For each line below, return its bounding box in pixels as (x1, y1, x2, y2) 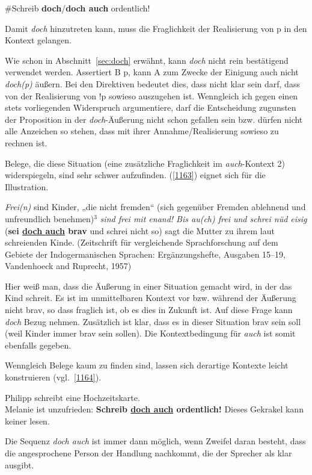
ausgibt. (5, 458, 34, 471)
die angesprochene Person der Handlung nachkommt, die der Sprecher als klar (5, 447, 292, 459)
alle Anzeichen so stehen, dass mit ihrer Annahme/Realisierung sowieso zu (5, 125, 279, 137)
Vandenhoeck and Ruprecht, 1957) (5, 259, 132, 272)
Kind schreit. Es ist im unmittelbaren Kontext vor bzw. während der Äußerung (5, 291, 296, 304)
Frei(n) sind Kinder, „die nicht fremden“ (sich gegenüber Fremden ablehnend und (5, 200, 306, 213)
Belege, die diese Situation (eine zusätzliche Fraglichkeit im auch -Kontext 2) (5, 157, 285, 169)
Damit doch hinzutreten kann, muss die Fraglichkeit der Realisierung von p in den (5, 22, 307, 34)
